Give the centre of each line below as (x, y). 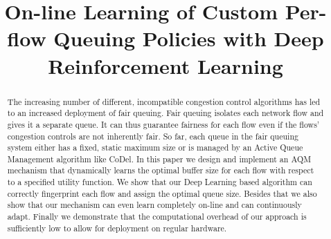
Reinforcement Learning (165, 65)
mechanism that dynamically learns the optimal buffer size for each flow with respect (161, 170)
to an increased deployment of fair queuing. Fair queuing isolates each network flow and (165, 113)
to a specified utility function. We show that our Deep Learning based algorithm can (160, 182)
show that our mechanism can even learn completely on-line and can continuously (154, 205)
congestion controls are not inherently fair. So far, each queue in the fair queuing (153, 136)
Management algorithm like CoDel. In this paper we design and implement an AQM (159, 159)
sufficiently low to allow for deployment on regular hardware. (117, 228)
